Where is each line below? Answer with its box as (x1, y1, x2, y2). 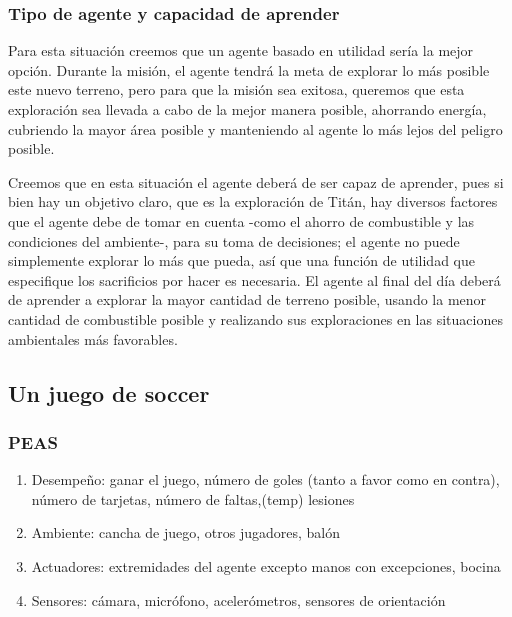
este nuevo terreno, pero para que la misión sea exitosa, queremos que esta (8, 79, 465, 100)
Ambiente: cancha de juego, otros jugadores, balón (31, 522, 341, 543)
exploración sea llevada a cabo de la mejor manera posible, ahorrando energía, (8, 99, 487, 119)
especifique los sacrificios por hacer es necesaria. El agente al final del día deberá (8, 269, 501, 290)
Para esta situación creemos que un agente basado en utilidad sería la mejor (8, 40, 474, 61)
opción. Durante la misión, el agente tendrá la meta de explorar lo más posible (8, 59, 490, 80)
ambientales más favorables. (8, 328, 178, 349)
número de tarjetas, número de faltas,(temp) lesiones (31, 488, 355, 509)
